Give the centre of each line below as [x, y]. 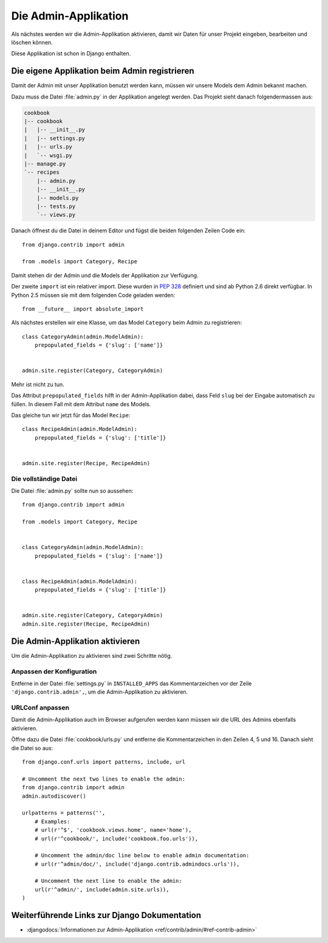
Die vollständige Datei [44, 478]
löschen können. [32, 42]
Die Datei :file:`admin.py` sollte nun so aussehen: [72, 491]
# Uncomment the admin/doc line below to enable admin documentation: [142, 855]
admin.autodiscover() [54, 796]
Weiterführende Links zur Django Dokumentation [106, 915]
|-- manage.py [45, 164]
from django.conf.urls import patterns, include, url [104, 762]
